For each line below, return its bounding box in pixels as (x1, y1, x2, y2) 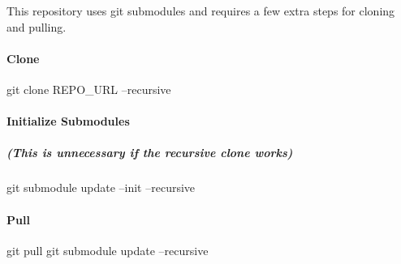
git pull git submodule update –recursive (6, 241, 209, 258)
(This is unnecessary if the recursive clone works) (6, 144, 293, 161)
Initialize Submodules (6, 113, 130, 130)
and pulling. (6, 18, 67, 35)
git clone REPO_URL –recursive (6, 80, 171, 97)
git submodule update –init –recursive (6, 179, 196, 196)
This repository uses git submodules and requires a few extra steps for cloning (6, 2, 395, 19)
